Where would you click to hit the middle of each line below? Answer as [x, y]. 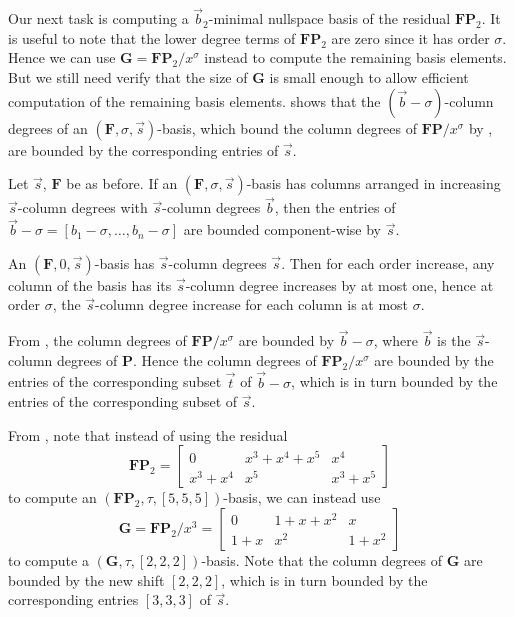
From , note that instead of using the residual [148, 434]
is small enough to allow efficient [369, 77]
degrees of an [48, 127]
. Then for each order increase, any [388, 262]
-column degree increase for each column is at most [252, 304]
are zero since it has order [410, 37]
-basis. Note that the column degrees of [321, 560]
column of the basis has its [90, 284]
